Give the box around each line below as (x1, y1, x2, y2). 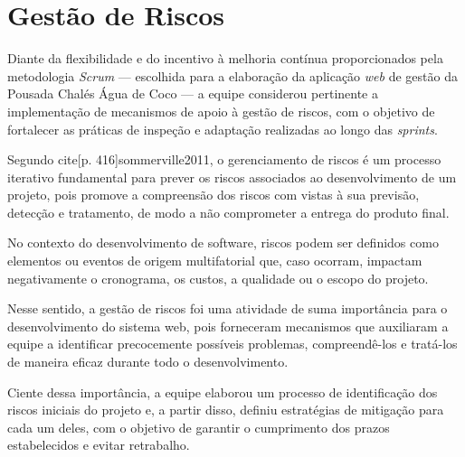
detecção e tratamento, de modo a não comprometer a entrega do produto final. (7, 202, 450, 221)
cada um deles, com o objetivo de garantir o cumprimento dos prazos (7, 417, 390, 436)
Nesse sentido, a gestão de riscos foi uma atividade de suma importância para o (7, 299, 448, 318)
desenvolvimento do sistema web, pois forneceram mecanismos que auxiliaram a (7, 316, 449, 335)
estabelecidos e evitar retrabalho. (7, 435, 190, 454)
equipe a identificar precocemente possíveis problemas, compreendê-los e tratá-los (7, 334, 458, 353)
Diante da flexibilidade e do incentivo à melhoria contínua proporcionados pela (7, 49, 443, 68)
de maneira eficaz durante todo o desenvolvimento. (7, 352, 289, 371)
